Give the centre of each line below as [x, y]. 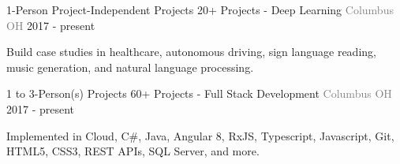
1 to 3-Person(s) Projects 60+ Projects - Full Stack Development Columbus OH [199, 93]
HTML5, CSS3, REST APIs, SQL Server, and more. [133, 151]
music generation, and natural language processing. [130, 67]
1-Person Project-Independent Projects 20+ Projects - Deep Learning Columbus [200, 9]
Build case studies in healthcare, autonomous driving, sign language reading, [191, 52]
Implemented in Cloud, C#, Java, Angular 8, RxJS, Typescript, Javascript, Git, [200, 135]
